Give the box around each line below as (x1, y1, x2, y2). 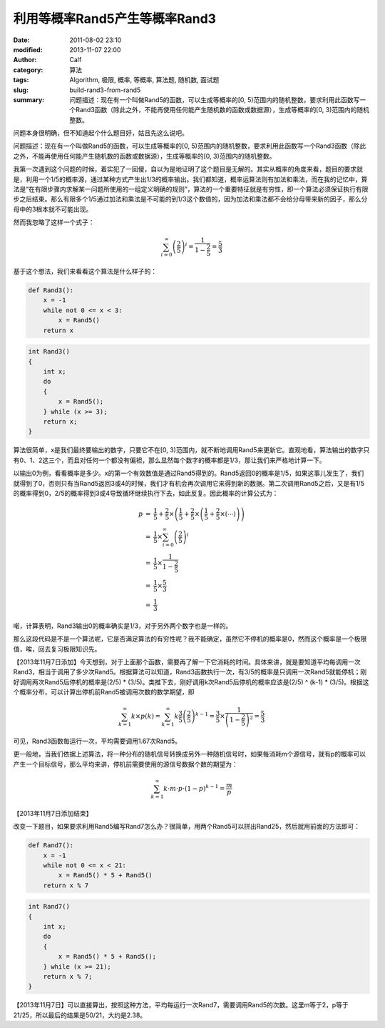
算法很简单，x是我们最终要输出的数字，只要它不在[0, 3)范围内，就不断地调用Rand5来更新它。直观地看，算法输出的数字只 (13, 446, 370, 454)
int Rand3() (28, 347, 71, 356)
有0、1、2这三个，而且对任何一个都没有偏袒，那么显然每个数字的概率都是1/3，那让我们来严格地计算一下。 (13, 456, 326, 464)
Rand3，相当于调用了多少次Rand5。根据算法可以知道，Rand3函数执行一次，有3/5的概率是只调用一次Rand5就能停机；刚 (13, 668, 367, 677)
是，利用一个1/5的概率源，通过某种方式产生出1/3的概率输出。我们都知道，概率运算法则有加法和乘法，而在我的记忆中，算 (13, 175, 368, 184)
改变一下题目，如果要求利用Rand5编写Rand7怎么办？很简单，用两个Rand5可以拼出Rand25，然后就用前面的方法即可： (13, 822, 360, 831)
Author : (13, 56, 37, 64)
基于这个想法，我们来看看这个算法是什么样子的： (13, 267, 157, 276)
